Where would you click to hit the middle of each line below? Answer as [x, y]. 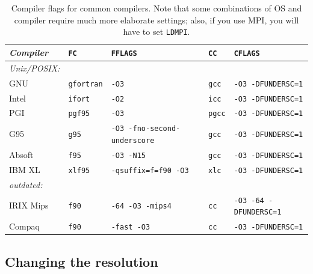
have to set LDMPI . [156, 32]
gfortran [85, 84]
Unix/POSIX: [35, 68]
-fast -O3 [131, 227]
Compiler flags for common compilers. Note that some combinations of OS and [156, 8]
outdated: [26, 184]
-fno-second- [154, 129]
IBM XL [25, 169]
